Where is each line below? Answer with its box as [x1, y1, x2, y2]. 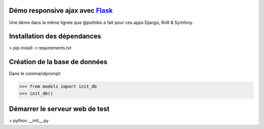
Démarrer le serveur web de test [9, 105, 110, 113]
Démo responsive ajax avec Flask [9, 6, 113, 15]
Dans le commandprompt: [9, 71, 62, 77]
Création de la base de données [9, 58, 108, 66]
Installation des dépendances [9, 32, 101, 41]
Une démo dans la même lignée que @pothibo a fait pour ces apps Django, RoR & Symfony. [9, 20, 194, 25]
